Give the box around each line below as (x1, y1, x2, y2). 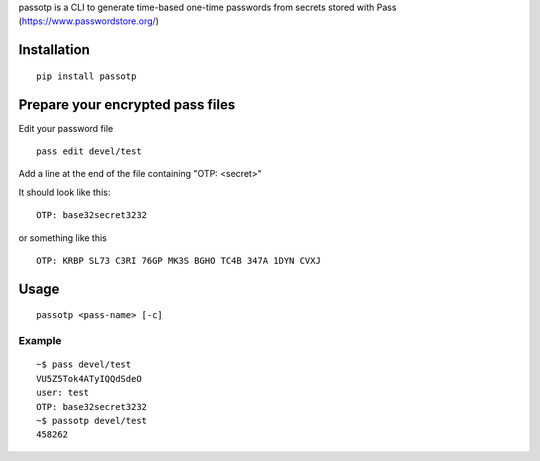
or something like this (18, 231, 107, 244)
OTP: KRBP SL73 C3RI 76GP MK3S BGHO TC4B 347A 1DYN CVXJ (36, 255, 322, 267)
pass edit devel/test (36, 146, 142, 157)
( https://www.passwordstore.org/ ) (18, 15, 160, 27)
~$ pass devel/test (36, 359, 132, 370)
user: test (36, 387, 90, 399)
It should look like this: (18, 186, 111, 198)
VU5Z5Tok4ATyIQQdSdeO (36, 373, 142, 384)
